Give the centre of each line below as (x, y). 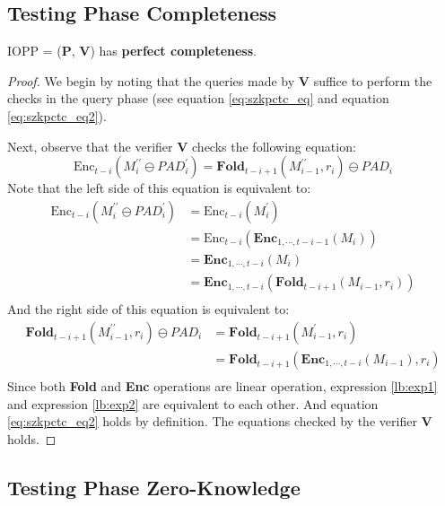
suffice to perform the (373, 80)
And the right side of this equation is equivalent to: (148, 309)
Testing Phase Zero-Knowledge (154, 487)
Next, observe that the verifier (90, 146)
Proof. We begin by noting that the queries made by (151, 80)
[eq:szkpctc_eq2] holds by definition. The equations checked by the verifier (212, 421)
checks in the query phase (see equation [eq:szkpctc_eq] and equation (198, 98)
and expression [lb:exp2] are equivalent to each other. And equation (193, 403)
